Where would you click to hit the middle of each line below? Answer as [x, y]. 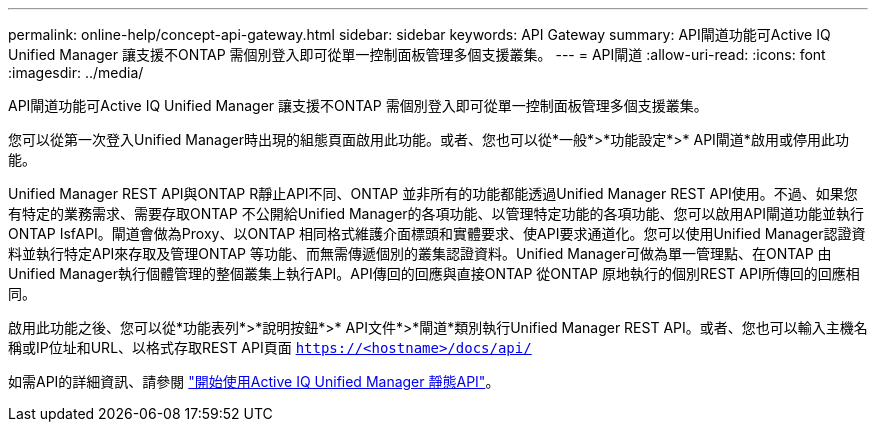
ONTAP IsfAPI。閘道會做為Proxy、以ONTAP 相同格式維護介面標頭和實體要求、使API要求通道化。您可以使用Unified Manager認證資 [437, 233]
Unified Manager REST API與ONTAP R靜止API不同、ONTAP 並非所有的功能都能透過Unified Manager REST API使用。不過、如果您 [433, 193]
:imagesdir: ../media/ [76, 72]
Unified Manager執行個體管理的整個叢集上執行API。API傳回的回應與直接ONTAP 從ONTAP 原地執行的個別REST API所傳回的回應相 [434, 273]
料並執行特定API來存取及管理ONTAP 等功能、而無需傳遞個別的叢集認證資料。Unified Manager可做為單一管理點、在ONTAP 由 [420, 253]
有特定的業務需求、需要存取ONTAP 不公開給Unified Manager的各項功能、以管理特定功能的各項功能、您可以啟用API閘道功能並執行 [436, 213]
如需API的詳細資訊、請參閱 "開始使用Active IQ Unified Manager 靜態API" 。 [254, 381]
